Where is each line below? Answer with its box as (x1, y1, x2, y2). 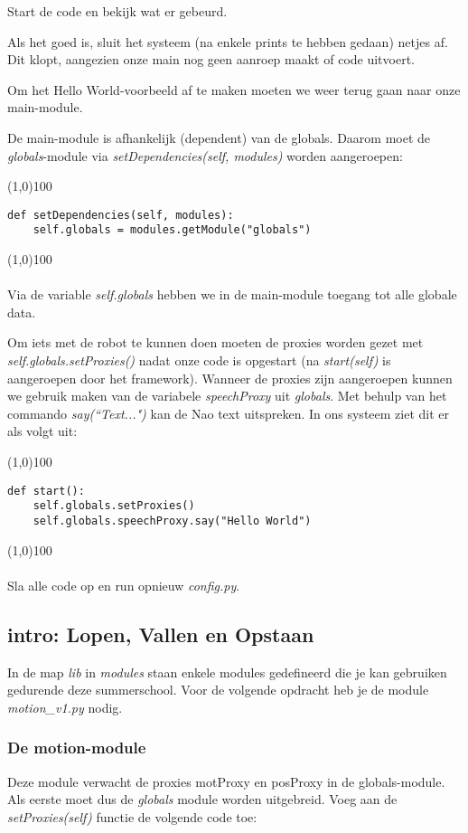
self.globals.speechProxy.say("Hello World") (33, 514, 312, 527)
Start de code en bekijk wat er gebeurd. (7, 2, 228, 20)
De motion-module (7, 736, 146, 759)
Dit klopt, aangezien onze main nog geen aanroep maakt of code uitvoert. (7, 50, 415, 69)
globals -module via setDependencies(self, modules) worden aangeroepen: (7, 146, 403, 165)
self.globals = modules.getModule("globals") (33, 223, 312, 237)
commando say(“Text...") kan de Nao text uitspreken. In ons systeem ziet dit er (7, 403, 450, 422)
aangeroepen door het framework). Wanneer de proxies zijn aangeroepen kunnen (7, 368, 453, 387)
